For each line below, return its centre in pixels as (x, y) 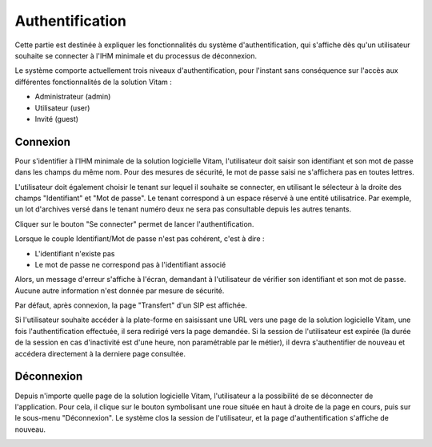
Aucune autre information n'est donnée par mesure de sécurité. (120, 290)
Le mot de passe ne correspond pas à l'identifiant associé (130, 264)
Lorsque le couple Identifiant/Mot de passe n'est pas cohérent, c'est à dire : (140, 239)
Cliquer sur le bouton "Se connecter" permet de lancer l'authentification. (134, 223)
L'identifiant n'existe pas (75, 253)
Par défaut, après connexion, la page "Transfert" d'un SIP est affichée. (131, 305)
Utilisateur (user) (62, 107)
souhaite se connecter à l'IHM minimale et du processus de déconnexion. (136, 55)
